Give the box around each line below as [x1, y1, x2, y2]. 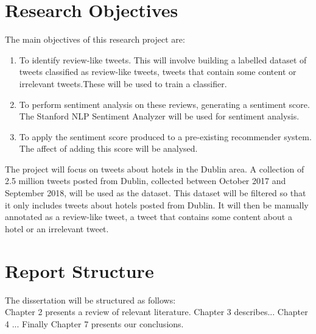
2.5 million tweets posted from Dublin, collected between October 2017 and [5, 174, 286, 187]
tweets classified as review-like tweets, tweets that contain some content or [19, 65, 297, 78]
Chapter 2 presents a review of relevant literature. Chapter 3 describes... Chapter [5, 305, 308, 318]
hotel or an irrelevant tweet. [5, 222, 109, 235]
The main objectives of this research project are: [5, 33, 185, 46]
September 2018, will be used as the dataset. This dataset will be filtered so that [5, 187, 306, 199]
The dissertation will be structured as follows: [5, 293, 176, 306]
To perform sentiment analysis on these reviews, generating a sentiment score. [19, 98, 310, 110]
